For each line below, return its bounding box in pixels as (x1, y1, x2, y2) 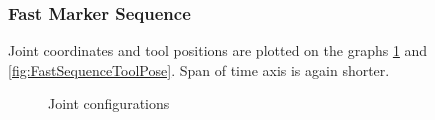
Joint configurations (48, 93, 170, 114)
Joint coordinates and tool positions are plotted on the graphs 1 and (8, 40, 428, 61)
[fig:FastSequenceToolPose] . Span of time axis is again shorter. (8, 59, 390, 80)
